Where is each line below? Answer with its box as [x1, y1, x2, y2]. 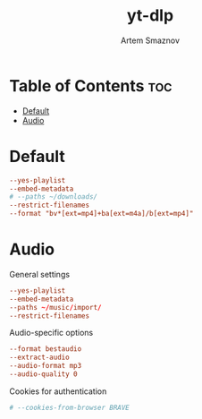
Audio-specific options [9, 328, 94, 338]
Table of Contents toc [9, 75, 173, 96]
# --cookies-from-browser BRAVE [9, 403, 130, 412]
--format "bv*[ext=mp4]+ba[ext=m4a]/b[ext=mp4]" [9, 209, 194, 218]
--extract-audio [9, 353, 70, 363]
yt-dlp [126, 5, 174, 26]
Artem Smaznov [120, 35, 181, 46]
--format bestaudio [9, 345, 82, 354]
